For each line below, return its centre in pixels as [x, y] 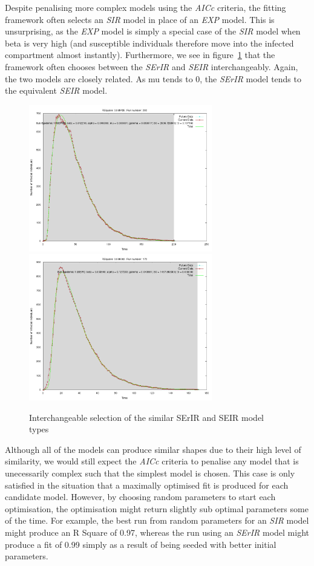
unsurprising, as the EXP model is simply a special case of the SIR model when [153, 31]
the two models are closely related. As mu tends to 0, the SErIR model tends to [153, 78]
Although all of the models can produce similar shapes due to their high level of [153, 449]
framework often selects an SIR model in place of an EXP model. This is [140, 19]
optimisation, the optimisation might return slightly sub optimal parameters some [157, 508]
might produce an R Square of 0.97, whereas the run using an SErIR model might [157, 532]
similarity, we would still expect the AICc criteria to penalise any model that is [152, 461]
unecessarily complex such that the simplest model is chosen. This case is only [150, 473]
